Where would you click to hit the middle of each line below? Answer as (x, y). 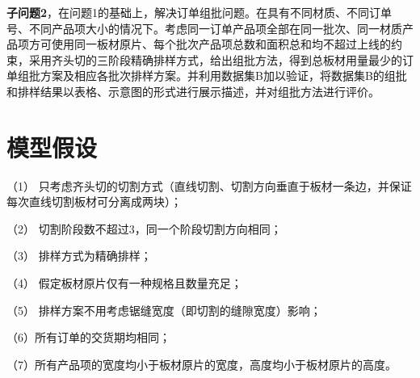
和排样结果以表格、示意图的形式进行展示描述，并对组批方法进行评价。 (193, 91)
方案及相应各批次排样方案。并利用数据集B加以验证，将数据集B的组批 (223, 76)
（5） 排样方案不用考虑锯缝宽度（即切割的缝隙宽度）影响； (164, 310)
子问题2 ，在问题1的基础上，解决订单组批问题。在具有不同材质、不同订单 (199, 12)
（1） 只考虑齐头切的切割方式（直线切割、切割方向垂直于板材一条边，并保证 (209, 185)
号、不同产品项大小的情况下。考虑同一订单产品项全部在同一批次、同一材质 (204, 28)
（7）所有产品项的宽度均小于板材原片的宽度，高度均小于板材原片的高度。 (202, 364)
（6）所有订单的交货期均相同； (88, 337)
